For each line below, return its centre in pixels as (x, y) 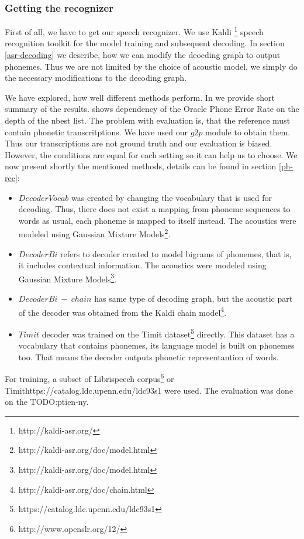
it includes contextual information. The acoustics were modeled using (142, 265)
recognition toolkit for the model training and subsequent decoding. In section (145, 43)
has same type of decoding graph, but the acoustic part (194, 299)
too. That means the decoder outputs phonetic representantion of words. (148, 357)
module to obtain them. (248, 132)
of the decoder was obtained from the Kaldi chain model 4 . (122, 311)
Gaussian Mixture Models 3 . (68, 278)
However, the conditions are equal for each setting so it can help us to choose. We (151, 154)
